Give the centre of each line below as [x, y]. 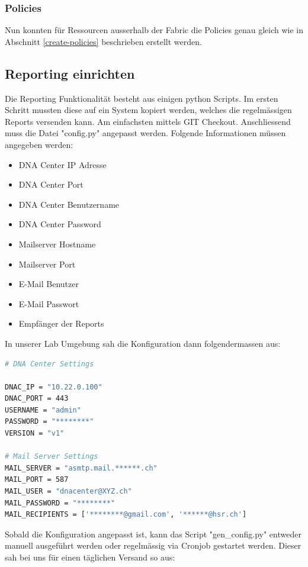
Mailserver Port [47, 264]
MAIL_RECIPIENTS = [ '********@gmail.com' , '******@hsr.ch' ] [126, 515]
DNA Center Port [51, 184]
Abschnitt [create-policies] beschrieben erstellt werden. [103, 41]
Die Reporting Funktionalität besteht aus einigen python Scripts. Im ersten [142, 98]
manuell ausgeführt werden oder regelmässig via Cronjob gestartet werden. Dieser [153, 545]
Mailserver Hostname [57, 244]
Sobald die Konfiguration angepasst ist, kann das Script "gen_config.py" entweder [153, 534]
